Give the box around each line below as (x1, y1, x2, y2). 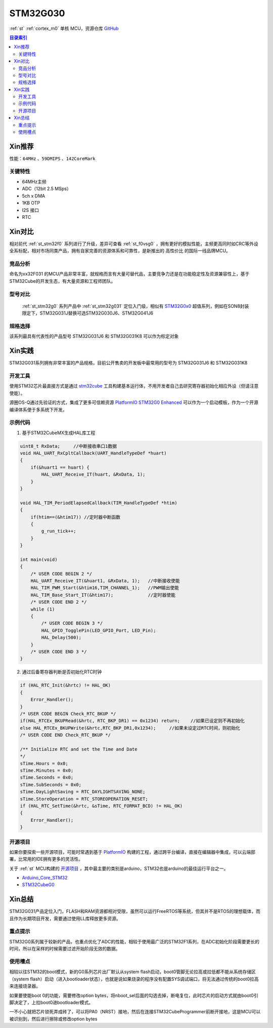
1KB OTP (22, 200, 40, 206)
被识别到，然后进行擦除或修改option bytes (9, 1016, 98, 1022)
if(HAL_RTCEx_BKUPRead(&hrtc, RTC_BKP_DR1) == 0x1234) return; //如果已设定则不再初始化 (20, 718, 245, 724)
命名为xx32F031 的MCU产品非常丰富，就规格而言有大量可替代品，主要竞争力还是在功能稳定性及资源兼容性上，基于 (9, 271, 250, 277)
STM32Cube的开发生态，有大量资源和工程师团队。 (9, 278, 116, 284)
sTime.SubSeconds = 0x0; (20, 782, 82, 787)
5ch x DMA (22, 193, 45, 199)
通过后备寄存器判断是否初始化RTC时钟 (22, 669, 102, 675)
